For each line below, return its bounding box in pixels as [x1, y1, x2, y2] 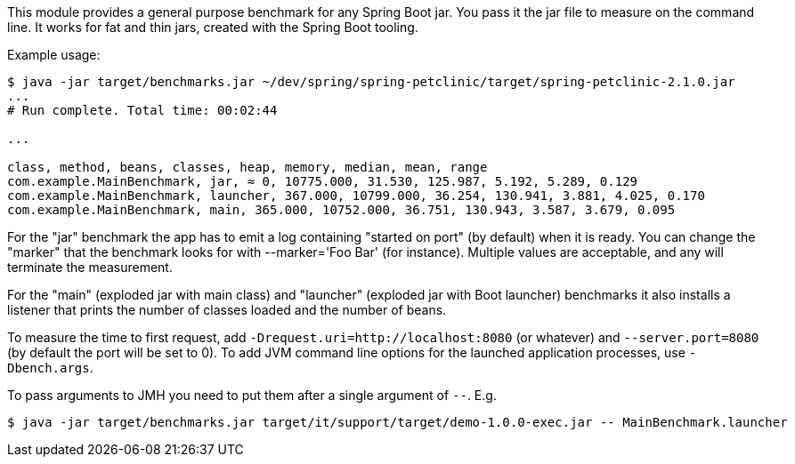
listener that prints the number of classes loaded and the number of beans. [7, 302, 447, 317]
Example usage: [7, 47, 101, 62]
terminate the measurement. [7, 260, 173, 275]
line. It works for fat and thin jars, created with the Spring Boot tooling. [7, 20, 418, 35]
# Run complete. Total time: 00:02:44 [7, 103, 278, 117]
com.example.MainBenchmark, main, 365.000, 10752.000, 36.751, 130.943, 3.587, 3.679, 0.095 [7, 203, 676, 217]
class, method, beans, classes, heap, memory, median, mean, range [7, 160, 488, 174]
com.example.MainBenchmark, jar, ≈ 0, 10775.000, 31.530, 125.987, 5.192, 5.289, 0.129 [7, 174, 638, 188]
